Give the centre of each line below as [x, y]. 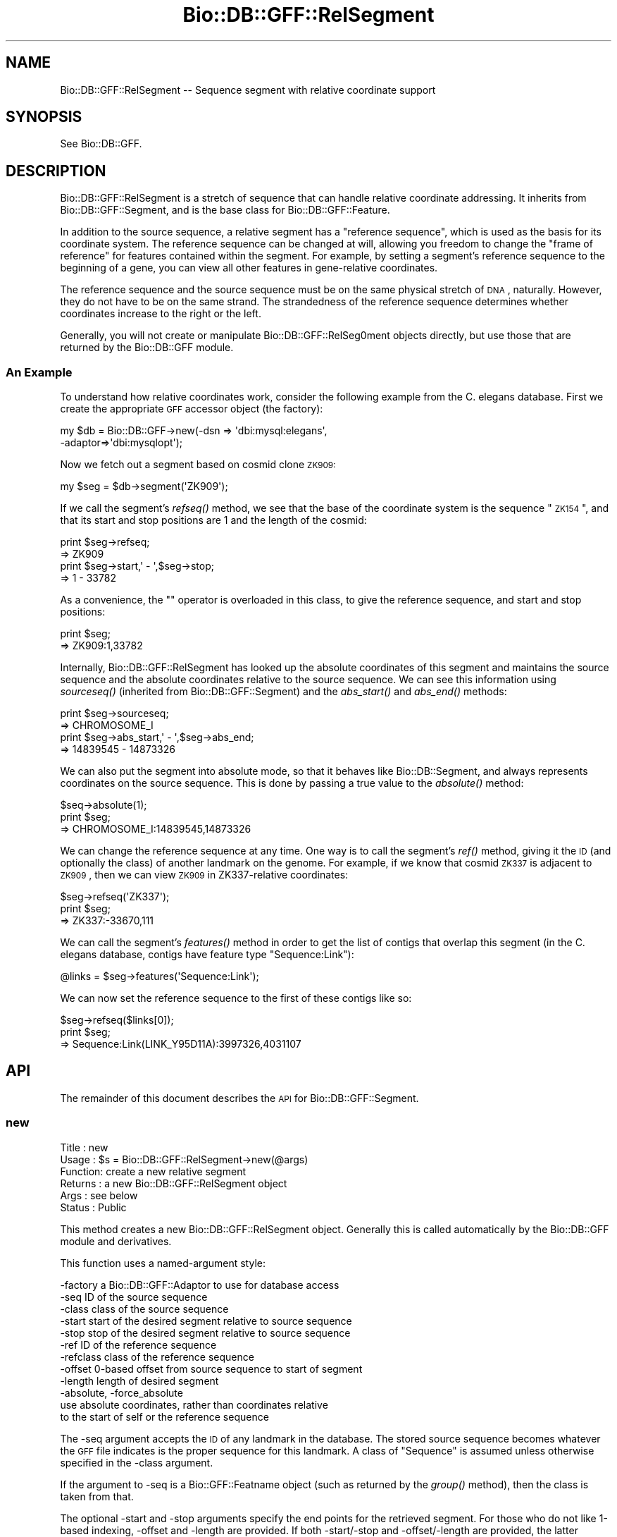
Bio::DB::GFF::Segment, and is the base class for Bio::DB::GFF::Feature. [225, 210]
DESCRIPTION [56, 171]
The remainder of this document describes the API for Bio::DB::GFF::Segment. [239, 1098]
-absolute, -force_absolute [121, 1392]
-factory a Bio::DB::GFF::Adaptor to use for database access [200, 1285]
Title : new [84, 1147]
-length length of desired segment [139, 1380]
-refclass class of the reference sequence [157, 1357]
